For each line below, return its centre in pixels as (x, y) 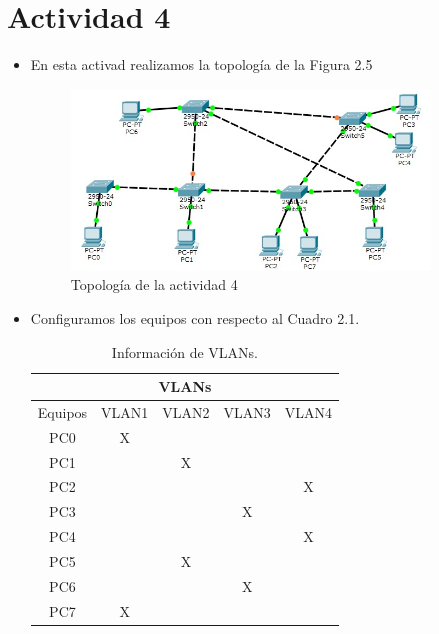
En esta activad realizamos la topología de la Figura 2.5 (201, 64)
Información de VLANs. (185, 351)
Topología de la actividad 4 (154, 284)
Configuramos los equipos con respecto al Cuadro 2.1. (195, 317)
